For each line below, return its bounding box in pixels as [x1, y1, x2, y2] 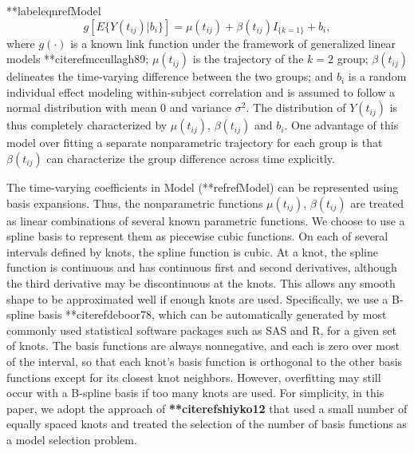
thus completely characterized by [6, 117, 168, 133]
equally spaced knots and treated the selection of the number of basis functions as [6, 415, 407, 432]
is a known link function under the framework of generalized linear [70, 34, 396, 51]
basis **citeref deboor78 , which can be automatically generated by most [37, 306, 387, 323]
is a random [348, 68, 407, 85]
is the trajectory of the [192, 50, 304, 67]
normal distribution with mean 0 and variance [6, 99, 232, 116]
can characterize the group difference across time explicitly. [46, 149, 335, 166]
